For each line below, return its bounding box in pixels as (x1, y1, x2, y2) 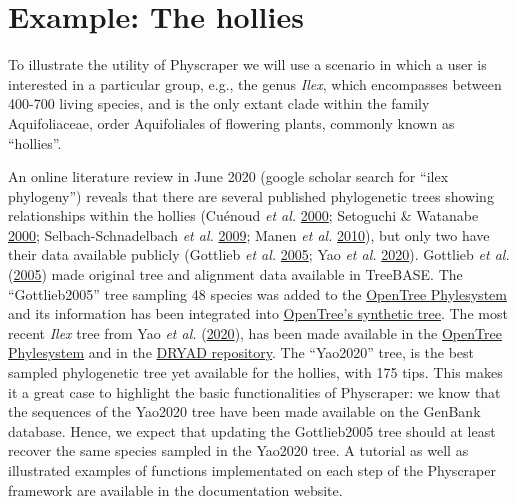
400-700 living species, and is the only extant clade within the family (8, 93, 430, 114)
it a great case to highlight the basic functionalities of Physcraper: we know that (8, 381, 501, 402)
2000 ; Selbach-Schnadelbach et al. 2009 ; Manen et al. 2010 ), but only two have (8, 224, 490, 245)
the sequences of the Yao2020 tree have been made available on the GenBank (8, 401, 481, 422)
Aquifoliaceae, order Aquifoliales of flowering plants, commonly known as (8, 112, 455, 133)
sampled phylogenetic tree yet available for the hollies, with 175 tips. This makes (8, 362, 503, 383)
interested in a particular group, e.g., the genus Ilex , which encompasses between (8, 73, 502, 94)
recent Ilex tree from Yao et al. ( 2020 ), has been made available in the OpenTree (8, 322, 502, 343)
